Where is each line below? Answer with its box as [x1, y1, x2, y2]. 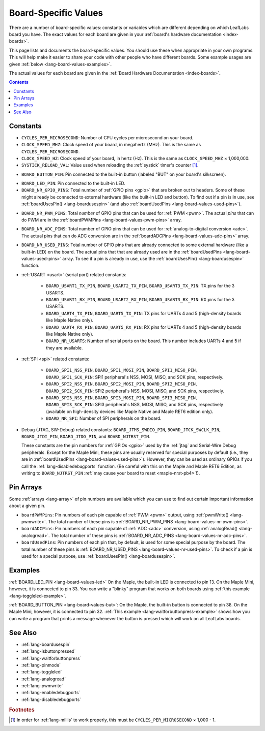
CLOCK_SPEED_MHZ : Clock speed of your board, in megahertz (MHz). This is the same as [21, 142, 201, 148]
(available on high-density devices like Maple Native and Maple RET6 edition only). [46, 409, 213, 414]
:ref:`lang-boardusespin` [21, 641, 71, 647]
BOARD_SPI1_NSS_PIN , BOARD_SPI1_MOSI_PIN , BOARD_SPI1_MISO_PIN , [46, 367, 197, 373]
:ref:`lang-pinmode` [21, 662, 61, 668]
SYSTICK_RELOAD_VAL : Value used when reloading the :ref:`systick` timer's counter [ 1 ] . [21, 162, 199, 168]
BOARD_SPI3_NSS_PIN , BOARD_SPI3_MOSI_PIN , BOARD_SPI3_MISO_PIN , [46, 395, 197, 401]
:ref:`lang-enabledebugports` [21, 690, 80, 696]
